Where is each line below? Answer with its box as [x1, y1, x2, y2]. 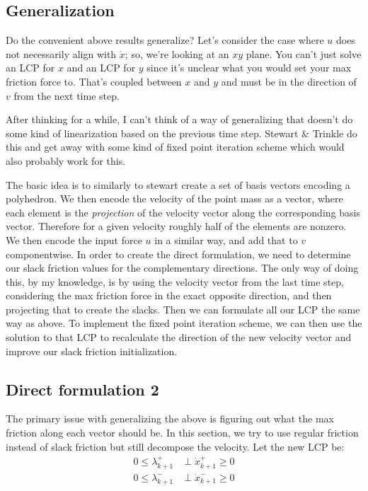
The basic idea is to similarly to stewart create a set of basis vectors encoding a [6, 177, 350, 192]
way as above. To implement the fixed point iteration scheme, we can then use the [6, 316, 362, 330]
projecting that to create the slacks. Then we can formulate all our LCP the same [6, 301, 360, 316]
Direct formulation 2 [6, 378, 159, 400]
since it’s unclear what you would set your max [146, 60, 352, 75]
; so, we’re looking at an [125, 46, 229, 61]
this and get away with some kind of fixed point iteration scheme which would [6, 139, 345, 154]
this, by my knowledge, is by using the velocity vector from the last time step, [6, 274, 344, 289]
